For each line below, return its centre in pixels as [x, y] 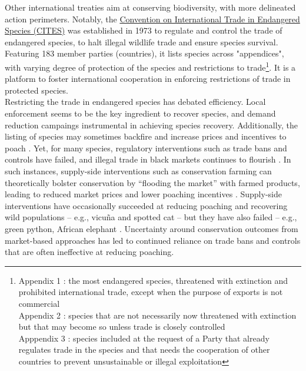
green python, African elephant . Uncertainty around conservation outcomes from [152, 228]
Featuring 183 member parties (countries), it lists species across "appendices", [144, 53]
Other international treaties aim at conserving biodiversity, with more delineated [150, 7]
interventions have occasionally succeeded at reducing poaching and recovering [146, 205]
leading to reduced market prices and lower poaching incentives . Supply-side [143, 194]
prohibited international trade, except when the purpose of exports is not [151, 292]
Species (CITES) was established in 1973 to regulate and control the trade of [144, 30]
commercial [39, 303]
